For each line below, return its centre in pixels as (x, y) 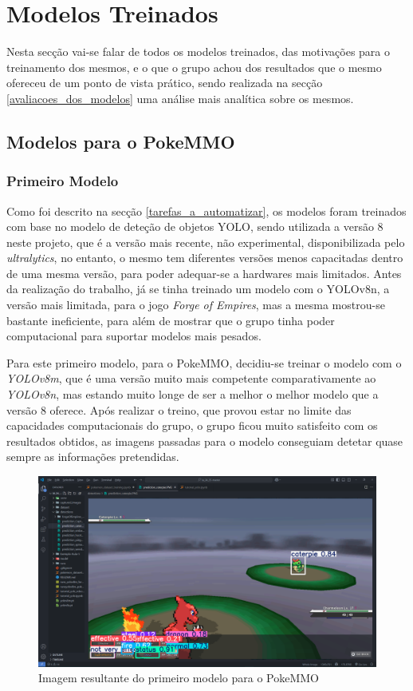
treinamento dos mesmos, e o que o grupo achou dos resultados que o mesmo (194, 67)
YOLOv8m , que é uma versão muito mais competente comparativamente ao (191, 378)
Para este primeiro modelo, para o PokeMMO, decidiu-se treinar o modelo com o (204, 362)
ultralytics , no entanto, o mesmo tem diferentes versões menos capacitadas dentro (205, 258)
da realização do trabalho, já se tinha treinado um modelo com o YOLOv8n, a (198, 289)
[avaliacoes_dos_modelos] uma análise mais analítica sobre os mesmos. (180, 98)
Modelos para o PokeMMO (121, 141)
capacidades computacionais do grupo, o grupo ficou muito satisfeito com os (192, 425)
